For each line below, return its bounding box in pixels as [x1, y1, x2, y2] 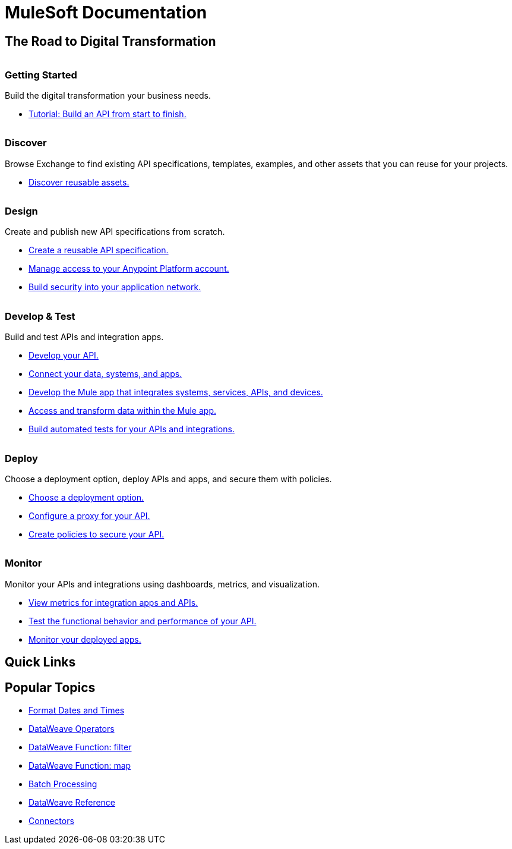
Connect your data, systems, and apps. [29, 369, 182, 379]
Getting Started [5, 68, 77, 81]
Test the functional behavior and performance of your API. [29, 615, 257, 626]
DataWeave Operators [29, 723, 115, 734]
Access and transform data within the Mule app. [29, 405, 217, 416]
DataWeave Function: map [29, 760, 131, 771]
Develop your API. [29, 350, 99, 361]
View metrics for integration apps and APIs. [29, 597, 198, 608]
